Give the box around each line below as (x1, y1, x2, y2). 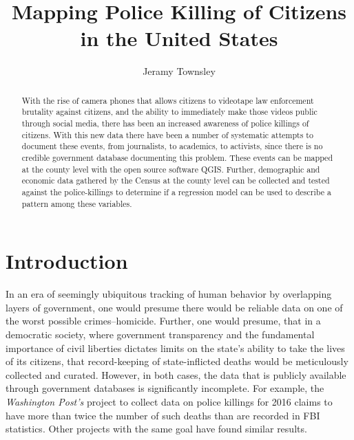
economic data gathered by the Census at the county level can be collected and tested (21, 175, 330, 186)
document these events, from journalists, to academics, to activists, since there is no (21, 140, 323, 152)
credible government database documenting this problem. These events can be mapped (21, 151, 333, 163)
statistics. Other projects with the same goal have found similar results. (6, 421, 307, 436)
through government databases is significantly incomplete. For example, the (6, 381, 324, 395)
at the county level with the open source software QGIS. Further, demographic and (21, 163, 320, 175)
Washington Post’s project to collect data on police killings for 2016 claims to (6, 394, 333, 408)
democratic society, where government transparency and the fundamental (6, 327, 315, 341)
